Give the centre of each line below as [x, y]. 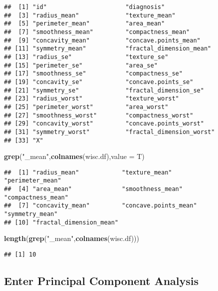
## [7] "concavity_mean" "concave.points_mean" [101, 206]
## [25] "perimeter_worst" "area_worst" [86, 107]
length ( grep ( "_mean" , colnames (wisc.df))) [72, 238]
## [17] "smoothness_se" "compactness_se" [93, 74]
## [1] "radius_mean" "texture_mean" [88, 172]
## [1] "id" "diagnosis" [85, 7]
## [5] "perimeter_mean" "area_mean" [85, 24]
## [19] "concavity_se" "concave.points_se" [99, 82]
